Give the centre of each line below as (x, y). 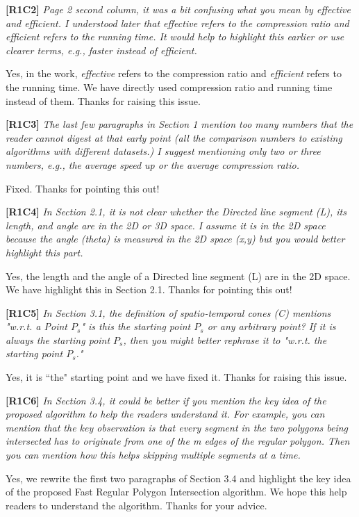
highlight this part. (44, 252)
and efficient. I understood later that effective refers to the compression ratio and (177, 23)
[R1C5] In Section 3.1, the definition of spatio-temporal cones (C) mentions (168, 312)
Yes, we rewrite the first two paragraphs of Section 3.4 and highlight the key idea (178, 478)
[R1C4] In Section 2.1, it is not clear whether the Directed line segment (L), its (176, 212)
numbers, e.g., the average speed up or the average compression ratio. (152, 164)
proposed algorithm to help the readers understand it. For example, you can (165, 414)
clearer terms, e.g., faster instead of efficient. (101, 50)
